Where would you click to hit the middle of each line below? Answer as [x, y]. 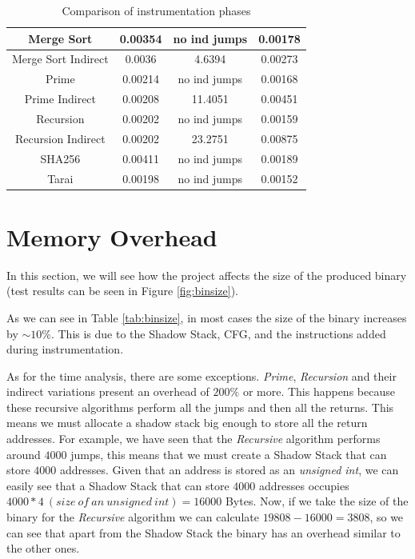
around [24, 454]
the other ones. [43, 548]
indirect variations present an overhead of [108, 391]
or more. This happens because [319, 391]
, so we [387, 517]
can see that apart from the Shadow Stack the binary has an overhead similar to [204, 532]
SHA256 [60, 158]
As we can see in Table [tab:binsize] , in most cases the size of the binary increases [207, 317]
